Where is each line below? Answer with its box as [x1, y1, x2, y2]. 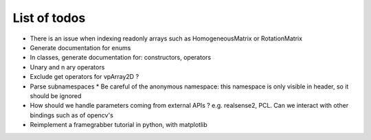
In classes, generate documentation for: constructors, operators [30, 54, 212, 62]
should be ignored [30, 91, 82, 100]
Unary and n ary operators [30, 62, 105, 71]
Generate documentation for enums [30, 43, 131, 51]
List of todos [12, 10, 86, 25]
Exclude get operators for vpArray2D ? [30, 73, 139, 81]
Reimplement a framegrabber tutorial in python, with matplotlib [30, 121, 207, 129]
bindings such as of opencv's [30, 110, 113, 119]
